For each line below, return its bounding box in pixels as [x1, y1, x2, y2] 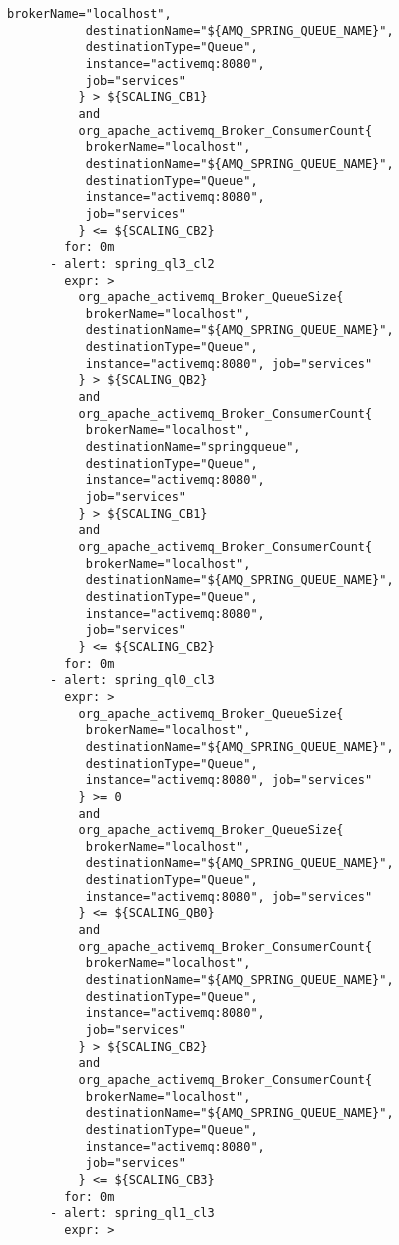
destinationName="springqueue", [85, 440, 301, 455]
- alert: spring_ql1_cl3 [49, 1206, 215, 1221]
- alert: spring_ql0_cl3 [49, 673, 215, 688]
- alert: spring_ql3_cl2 [49, 256, 215, 271]
